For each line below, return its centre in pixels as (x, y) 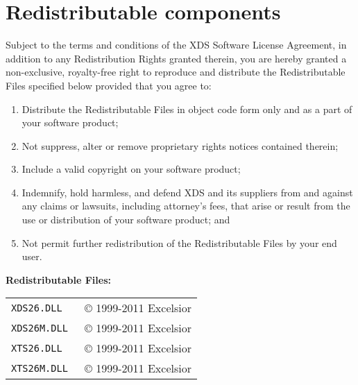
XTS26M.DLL (40, 368)
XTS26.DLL (37, 348)
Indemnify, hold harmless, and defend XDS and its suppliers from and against (187, 192)
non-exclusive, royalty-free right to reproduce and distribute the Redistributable (176, 72)
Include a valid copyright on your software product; (131, 169)
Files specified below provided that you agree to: (109, 85)
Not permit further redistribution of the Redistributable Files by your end (179, 242)
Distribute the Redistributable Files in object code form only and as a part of (187, 109)
